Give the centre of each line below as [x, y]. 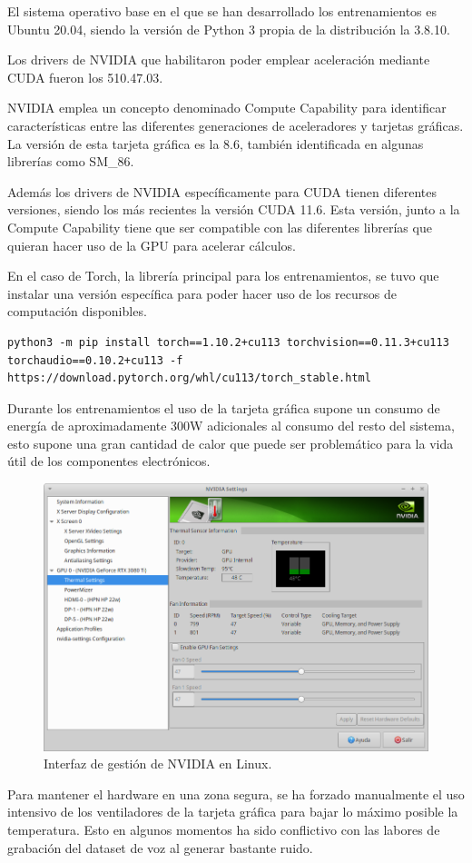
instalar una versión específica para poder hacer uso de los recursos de [202, 293]
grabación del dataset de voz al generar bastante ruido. [160, 847]
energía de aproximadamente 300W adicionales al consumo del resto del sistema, [231, 426]
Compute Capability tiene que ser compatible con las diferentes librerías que [220, 227]
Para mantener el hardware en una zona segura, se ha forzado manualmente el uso [236, 794]
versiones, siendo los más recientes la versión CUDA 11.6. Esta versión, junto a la [234, 209]
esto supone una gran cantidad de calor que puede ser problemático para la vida [231, 443]
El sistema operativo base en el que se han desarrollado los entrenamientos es [222, 11]
